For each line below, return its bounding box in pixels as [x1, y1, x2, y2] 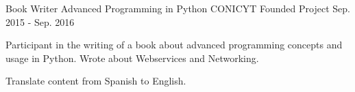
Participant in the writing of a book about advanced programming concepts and [5, 37, 343, 52]
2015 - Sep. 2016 [5, 14, 75, 29]
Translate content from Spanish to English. [5, 74, 186, 88]
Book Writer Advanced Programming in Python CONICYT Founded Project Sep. [5, 1, 350, 15]
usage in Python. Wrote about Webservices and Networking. [5, 50, 259, 65]
